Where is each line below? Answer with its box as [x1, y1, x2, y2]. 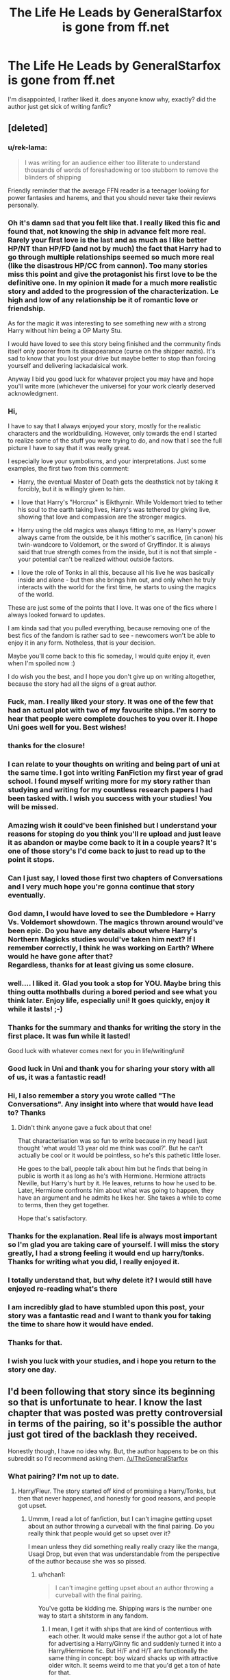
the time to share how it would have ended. [8, 1319, 154, 1329]
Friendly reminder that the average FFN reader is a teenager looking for [8, 186, 209, 195]
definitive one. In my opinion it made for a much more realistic [8, 277, 218, 287]
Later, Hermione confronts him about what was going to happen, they [17, 1187, 214, 1195]
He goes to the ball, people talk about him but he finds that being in [17, 1165, 208, 1173]
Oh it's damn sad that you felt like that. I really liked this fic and [8, 218, 221, 227]
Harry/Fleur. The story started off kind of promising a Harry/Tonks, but [17, 1487, 216, 1495]
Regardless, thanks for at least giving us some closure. [8, 960, 194, 969]
